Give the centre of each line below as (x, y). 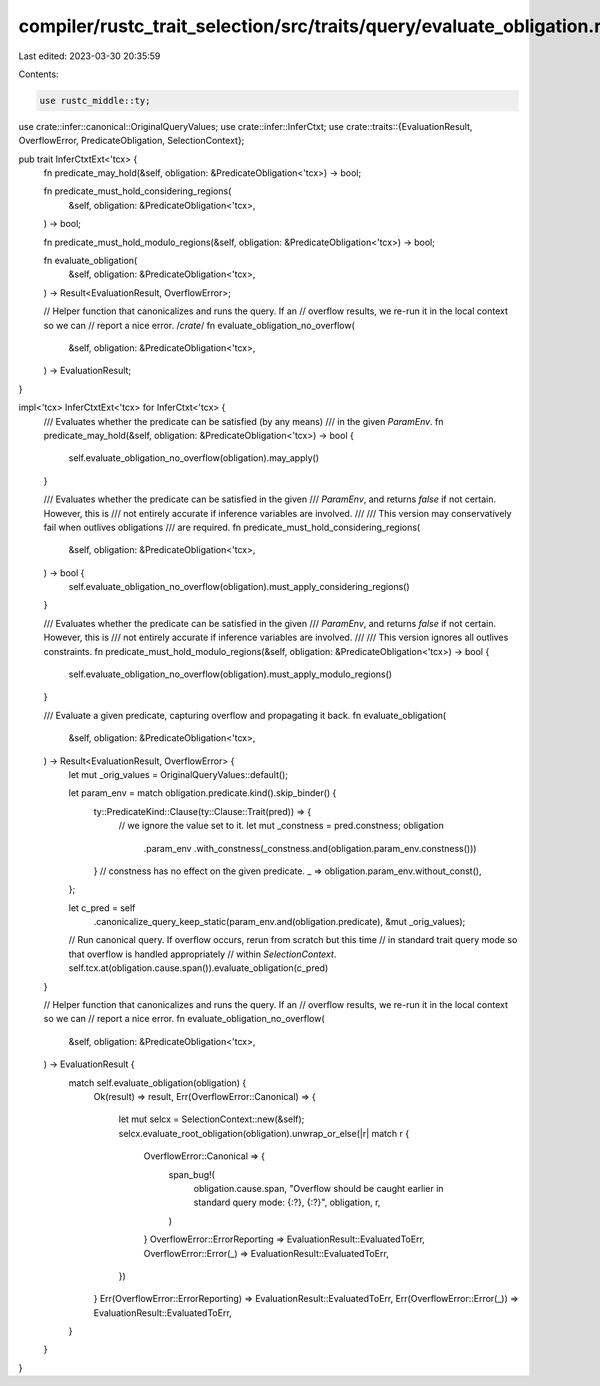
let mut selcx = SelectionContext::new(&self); (211, 1119)
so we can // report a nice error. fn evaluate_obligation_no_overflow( (184, 1019)
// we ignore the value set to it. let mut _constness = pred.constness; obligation (281, 826)
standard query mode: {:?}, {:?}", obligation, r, (287, 1202)
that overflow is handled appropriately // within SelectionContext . (202, 954)
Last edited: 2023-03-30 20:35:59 (89, 56)
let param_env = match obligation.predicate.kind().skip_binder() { (202, 793)
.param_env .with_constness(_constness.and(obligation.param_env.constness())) (310, 848)
